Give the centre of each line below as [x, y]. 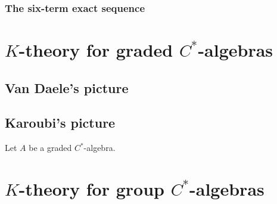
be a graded [50, 148]
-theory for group [91, 188]
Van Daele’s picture [67, 87]
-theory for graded [96, 50]
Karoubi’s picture [60, 123]
